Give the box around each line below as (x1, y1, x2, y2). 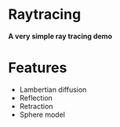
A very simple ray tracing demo (8, 31, 112, 41)
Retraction (19, 101, 53, 111)
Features (8, 59, 67, 77)
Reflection (19, 93, 53, 103)
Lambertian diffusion (19, 85, 87, 94)
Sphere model (19, 110, 65, 119)
